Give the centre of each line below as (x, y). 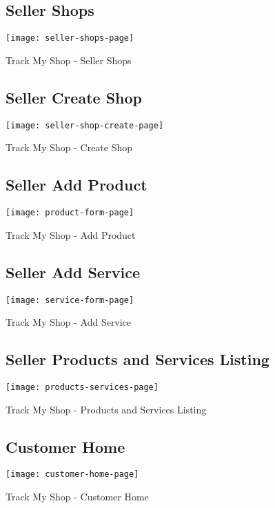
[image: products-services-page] (82, 388)
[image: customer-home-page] (72, 475)
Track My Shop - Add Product (71, 234)
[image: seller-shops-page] (70, 38)
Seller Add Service (73, 272)
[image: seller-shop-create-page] (85, 125)
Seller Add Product (77, 185)
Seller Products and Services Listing (137, 359)
